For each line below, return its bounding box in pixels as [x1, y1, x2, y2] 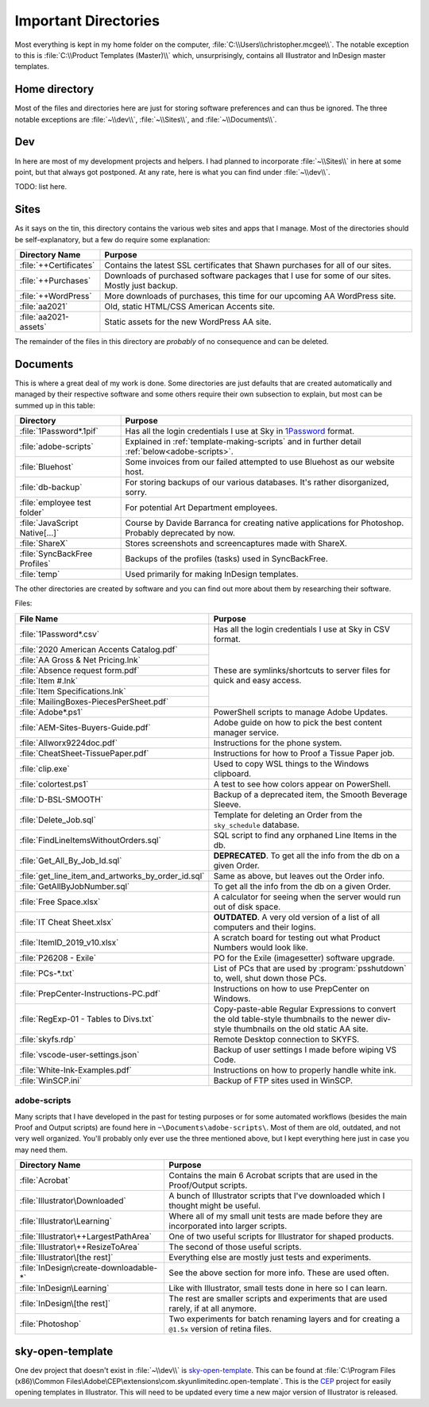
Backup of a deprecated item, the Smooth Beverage [213, 789, 408, 800]
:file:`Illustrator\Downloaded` [19, 1196, 126, 1207]
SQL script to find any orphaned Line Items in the [213, 829, 397, 841]
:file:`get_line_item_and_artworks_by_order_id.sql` [19, 870, 205, 881]
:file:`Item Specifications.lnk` [19, 686, 126, 697]
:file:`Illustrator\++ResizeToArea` [19, 1242, 141, 1253]
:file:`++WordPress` [19, 291, 92, 301]
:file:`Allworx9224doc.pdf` [19, 737, 118, 748]
